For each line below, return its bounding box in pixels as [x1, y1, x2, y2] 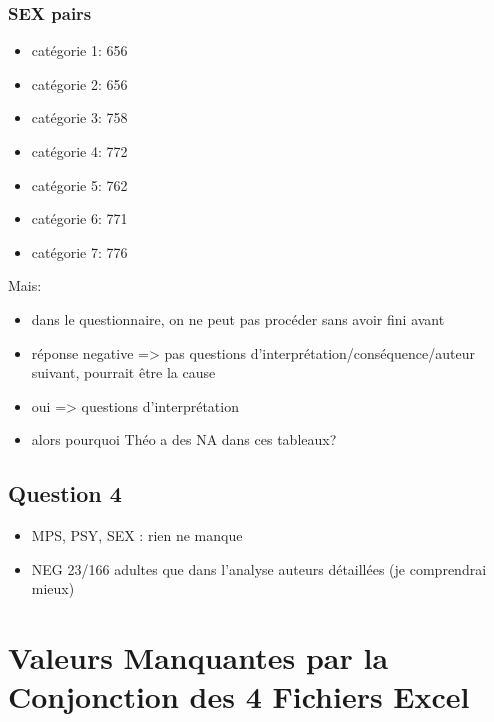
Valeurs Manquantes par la [8, 637, 389, 678]
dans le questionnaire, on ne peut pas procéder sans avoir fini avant [31, 308, 445, 329]
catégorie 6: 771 [31, 208, 128, 229]
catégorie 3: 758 [31, 107, 128, 128]
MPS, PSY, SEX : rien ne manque [31, 525, 243, 546]
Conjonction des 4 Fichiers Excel [8, 676, 470, 717]
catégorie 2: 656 [31, 73, 128, 94]
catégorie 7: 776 [31, 241, 128, 262]
